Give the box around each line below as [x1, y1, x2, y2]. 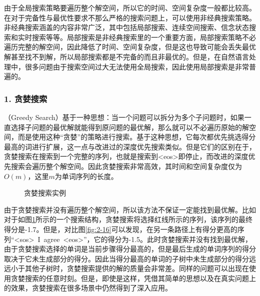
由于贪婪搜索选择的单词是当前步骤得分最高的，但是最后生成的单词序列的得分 [4, 243, 256, 254]
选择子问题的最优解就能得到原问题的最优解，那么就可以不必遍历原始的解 [10, 121, 249, 132]
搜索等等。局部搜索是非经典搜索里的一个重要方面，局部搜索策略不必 [31, 31, 256, 42]
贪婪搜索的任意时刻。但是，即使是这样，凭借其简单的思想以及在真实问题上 [10, 272, 256, 283]
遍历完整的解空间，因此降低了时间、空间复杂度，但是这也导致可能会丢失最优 [4, 41, 256, 52]
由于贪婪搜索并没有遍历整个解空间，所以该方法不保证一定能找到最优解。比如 [4, 204, 256, 214]
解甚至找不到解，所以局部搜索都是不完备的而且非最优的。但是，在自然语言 [4, 51, 249, 61]
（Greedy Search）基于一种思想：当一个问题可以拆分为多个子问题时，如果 [4, 111, 244, 122]
